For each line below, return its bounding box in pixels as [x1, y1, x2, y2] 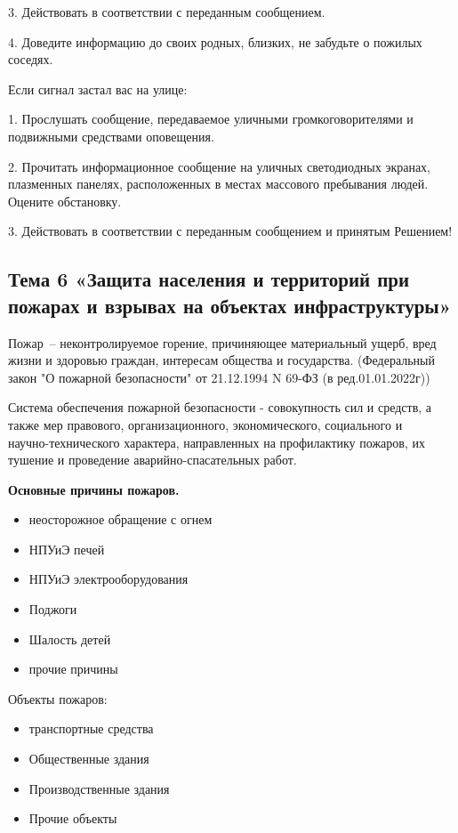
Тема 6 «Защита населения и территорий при [8, 265, 410, 293]
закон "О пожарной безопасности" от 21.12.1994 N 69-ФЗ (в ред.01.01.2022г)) [8, 368, 430, 386]
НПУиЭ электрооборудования [28, 570, 189, 588]
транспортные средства [28, 719, 154, 738]
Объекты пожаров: [8, 689, 108, 708]
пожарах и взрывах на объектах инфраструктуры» [8, 291, 452, 319]
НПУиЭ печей [28, 539, 105, 558]
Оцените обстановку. [8, 191, 122, 210]
